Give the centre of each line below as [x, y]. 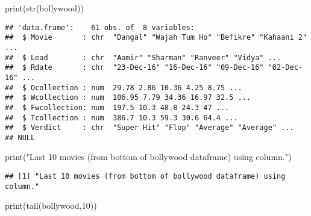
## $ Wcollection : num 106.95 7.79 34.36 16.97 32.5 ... [128, 98]
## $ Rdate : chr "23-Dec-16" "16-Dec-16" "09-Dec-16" [134, 68]
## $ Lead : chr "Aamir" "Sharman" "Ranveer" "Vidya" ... [143, 57]
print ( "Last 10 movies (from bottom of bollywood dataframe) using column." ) [148, 157]
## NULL [20, 137]
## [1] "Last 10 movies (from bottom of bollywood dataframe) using [145, 177]
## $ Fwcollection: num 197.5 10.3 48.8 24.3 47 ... [117, 107]
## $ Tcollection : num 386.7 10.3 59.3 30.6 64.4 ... [121, 118]
